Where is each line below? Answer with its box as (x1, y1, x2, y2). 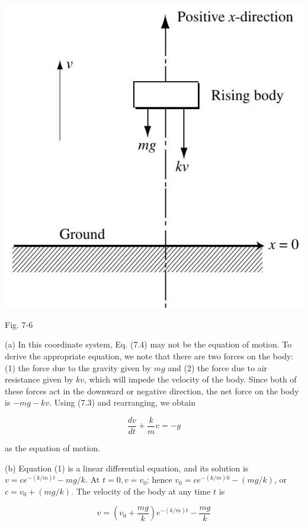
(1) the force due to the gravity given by (5, 361, 152, 374)
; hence (146, 473, 172, 486)
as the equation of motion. (5, 442, 101, 454)
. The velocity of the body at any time (71, 484, 211, 497)
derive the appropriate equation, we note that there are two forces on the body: (5, 350, 294, 362)
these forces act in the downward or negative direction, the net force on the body (5, 384, 299, 397)
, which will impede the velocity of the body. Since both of (84, 373, 297, 385)
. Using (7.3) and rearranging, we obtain (49, 396, 195, 409)
